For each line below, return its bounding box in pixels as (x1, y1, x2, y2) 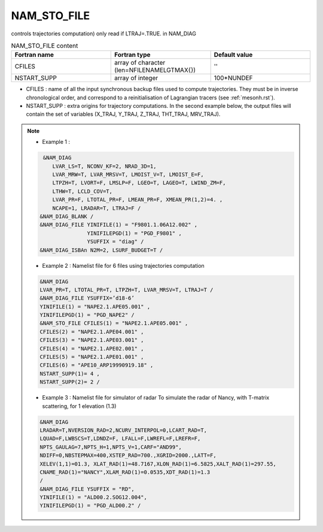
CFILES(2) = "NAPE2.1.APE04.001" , (39, 328, 144, 335)
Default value (214, 51, 253, 59)
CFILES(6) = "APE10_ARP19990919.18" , (39, 362, 154, 368)
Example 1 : (42, 138, 70, 146)
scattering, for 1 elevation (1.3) (42, 402, 117, 410)
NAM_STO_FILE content (11, 42, 78, 50)
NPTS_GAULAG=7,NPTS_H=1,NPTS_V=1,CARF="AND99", (39, 443, 182, 451)
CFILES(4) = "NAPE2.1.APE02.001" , (39, 345, 144, 352)
